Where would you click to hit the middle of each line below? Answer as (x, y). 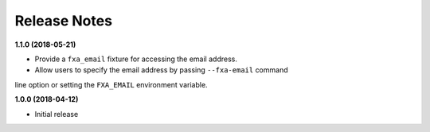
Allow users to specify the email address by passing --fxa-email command (161, 70)
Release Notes (64, 21)
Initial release (57, 114)
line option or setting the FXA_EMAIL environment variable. (111, 84)
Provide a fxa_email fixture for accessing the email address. (136, 59)
